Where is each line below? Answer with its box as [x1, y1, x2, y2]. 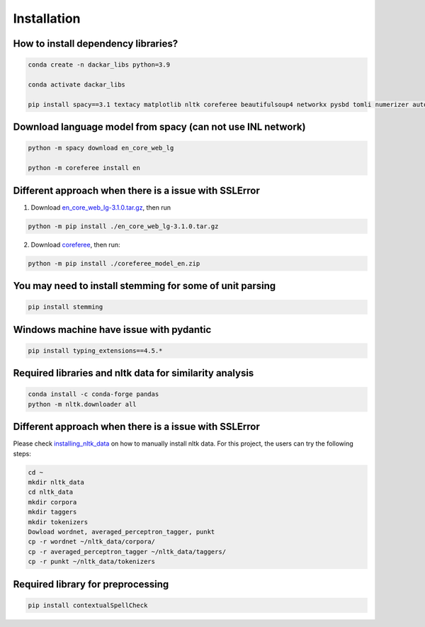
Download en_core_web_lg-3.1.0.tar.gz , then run [30, 203, 171, 212]
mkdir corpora [28, 498, 77, 506]
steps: [13, 449, 31, 458]
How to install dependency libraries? [13, 38, 178, 50]
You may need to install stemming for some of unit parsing [13, 280, 276, 292]
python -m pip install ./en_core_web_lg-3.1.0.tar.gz [28, 222, 219, 230]
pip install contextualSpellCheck [28, 601, 148, 609]
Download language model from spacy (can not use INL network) [13, 121, 306, 133]
